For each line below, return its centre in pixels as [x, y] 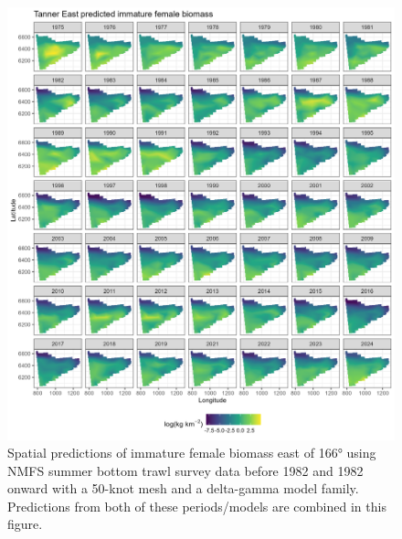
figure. [25, 524]
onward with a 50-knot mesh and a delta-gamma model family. [183, 488]
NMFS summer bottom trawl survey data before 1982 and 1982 [185, 470]
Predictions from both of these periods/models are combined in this [197, 506]
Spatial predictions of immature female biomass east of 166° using [192, 453]
